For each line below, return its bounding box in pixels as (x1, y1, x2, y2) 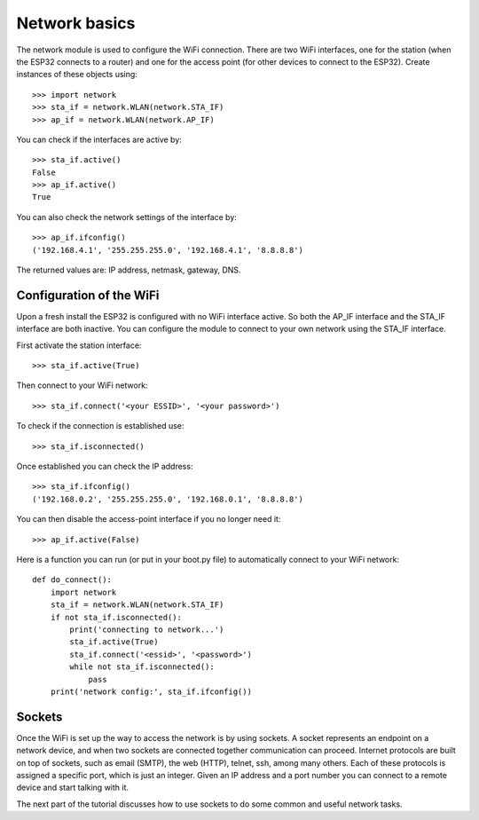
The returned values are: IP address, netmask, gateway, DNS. (16, 264, 241, 275)
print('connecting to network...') (69, 624, 224, 635)
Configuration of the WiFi (16, 288, 160, 303)
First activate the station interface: (16, 340, 142, 351)
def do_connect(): (32, 575, 113, 585)
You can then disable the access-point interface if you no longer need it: (16, 514, 281, 524)
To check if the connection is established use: (16, 421, 185, 431)
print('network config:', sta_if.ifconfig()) (50, 686, 253, 697)
